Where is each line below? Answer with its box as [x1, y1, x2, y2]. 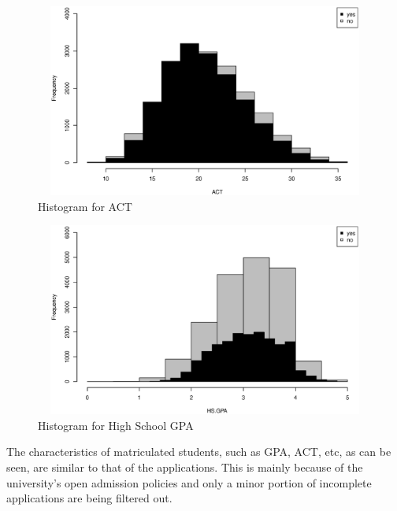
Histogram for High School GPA [38, 417, 194, 433]
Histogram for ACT [38, 198, 132, 214]
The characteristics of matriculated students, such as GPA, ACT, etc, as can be [6, 443, 391, 460]
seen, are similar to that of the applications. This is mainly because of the [6, 458, 363, 475]
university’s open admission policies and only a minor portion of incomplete [6, 474, 372, 491]
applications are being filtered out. [6, 490, 173, 506]
